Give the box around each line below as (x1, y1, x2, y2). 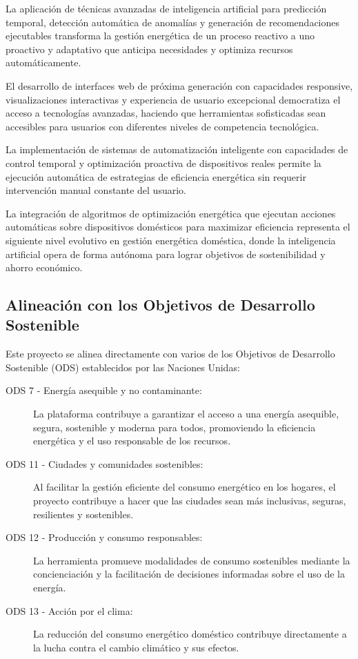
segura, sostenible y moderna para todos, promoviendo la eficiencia (33, 420, 316, 434)
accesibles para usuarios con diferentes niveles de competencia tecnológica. (6, 119, 319, 133)
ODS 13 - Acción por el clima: (6, 603, 133, 618)
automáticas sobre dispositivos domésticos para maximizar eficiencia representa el (6, 219, 350, 234)
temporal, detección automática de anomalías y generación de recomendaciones (6, 14, 340, 29)
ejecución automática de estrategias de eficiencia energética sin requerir (6, 169, 306, 184)
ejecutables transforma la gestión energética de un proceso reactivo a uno (6, 28, 315, 43)
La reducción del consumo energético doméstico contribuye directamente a (33, 627, 347, 641)
